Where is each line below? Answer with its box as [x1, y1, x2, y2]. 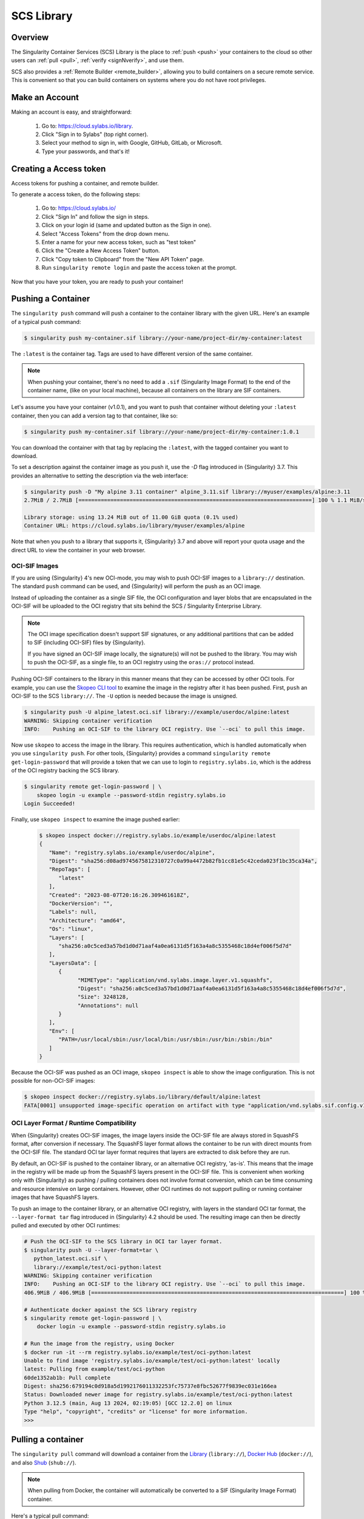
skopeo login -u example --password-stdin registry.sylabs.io [36, 792, 226, 798]
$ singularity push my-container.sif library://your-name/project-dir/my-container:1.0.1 [24, 428, 300, 435]
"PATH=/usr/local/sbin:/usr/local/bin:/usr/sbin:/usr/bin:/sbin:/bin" [58, 1036, 273, 1043]
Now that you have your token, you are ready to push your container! [11, 278, 184, 285]
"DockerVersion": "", [49, 900, 113, 907]
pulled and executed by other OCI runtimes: [11, 1222, 121, 1229]
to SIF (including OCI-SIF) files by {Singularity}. [27, 639, 146, 646]
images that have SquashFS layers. [11, 1194, 99, 1201]
